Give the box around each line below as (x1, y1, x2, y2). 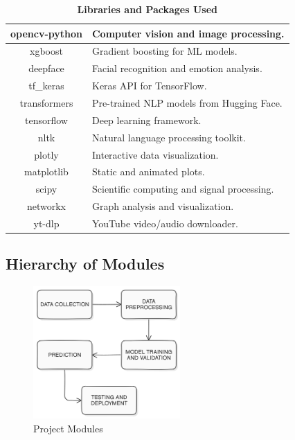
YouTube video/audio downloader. (91, 215, 238, 230)
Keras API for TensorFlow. (91, 78, 207, 93)
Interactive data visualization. (91, 147, 219, 161)
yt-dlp (33, 215, 60, 230)
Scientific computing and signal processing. (91, 182, 274, 196)
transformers (19, 95, 73, 109)
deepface (28, 61, 64, 76)
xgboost (30, 44, 63, 58)
